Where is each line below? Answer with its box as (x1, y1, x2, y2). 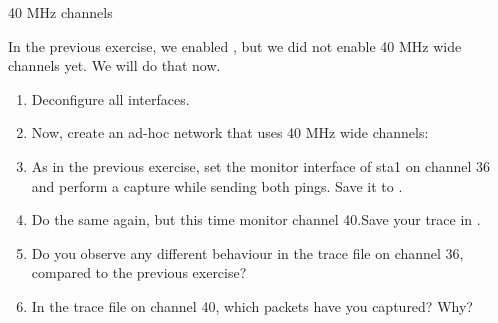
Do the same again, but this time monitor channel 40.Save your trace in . (31, 209, 481, 230)
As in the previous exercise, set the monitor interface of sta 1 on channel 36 (31, 155, 491, 176)
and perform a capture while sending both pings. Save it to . (31, 175, 403, 196)
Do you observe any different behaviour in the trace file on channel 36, (31, 242, 464, 263)
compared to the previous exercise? (31, 262, 247, 283)
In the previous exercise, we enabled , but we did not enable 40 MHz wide (8, 35, 462, 56)
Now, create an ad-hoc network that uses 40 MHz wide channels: (31, 122, 429, 143)
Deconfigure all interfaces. (31, 88, 190, 109)
